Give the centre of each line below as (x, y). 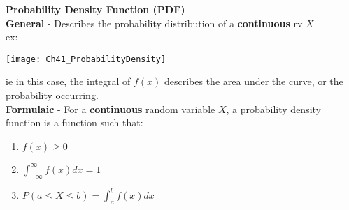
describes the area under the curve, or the (254, 81)
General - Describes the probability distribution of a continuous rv (154, 23)
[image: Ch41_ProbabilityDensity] (86, 59)
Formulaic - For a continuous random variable (111, 108)
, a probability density (273, 108)
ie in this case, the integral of (68, 81)
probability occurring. (52, 95)
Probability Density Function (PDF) (95, 9)
